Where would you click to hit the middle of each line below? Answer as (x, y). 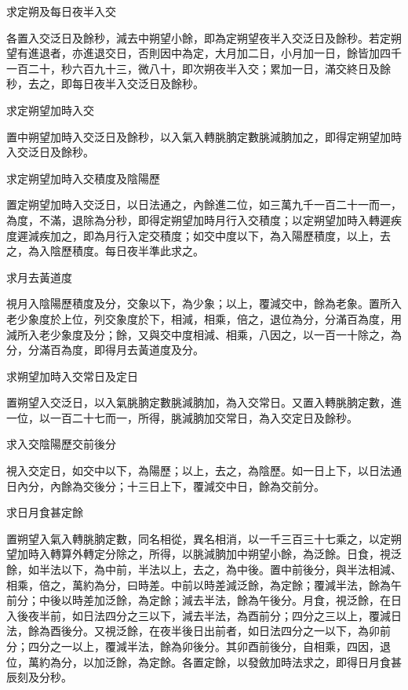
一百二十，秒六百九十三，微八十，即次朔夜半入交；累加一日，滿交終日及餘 (199, 68)
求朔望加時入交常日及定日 (72, 376)
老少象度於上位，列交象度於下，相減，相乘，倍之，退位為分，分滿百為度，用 (204, 318)
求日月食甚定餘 (45, 512)
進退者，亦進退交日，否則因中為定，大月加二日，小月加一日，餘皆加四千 (215, 53)
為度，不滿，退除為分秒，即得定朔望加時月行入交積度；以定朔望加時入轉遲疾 (204, 219)
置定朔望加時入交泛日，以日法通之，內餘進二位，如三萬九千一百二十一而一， (204, 204)
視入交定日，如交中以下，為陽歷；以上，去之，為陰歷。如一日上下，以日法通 (204, 471)
